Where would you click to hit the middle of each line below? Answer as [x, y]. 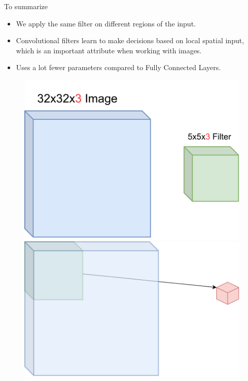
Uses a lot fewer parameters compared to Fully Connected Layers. [118, 67]
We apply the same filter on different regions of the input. [106, 23]
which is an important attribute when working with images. [109, 50]
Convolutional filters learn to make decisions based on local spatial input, [130, 40]
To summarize [26, 6]
